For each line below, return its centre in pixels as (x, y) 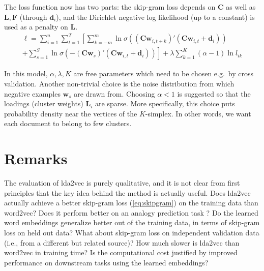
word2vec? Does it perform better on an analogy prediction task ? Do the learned (131, 212)
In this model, (26, 73)
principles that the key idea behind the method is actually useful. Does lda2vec (127, 192)
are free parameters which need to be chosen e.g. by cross (164, 73)
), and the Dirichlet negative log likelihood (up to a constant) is (155, 17)
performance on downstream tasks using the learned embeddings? (106, 262)
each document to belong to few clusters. (68, 123)
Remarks (36, 158)
